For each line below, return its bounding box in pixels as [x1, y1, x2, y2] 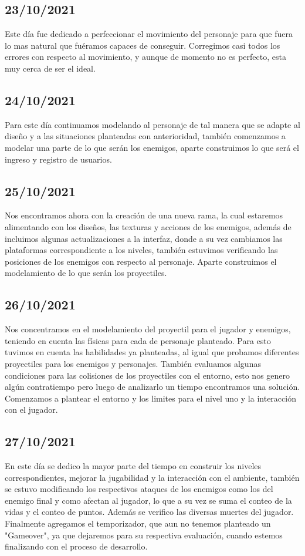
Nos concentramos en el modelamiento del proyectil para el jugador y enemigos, [5, 323, 291, 335]
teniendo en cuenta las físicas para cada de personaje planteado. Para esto [5, 334, 271, 346]
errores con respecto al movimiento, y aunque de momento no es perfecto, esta [5, 50, 286, 63]
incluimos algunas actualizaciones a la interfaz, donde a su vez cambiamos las [5, 232, 283, 244]
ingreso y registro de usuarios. [5, 153, 112, 165]
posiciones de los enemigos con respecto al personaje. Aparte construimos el [5, 255, 277, 267]
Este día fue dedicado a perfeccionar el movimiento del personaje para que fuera [5, 28, 293, 40]
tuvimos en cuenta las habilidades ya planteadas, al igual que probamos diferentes [5, 346, 299, 358]
